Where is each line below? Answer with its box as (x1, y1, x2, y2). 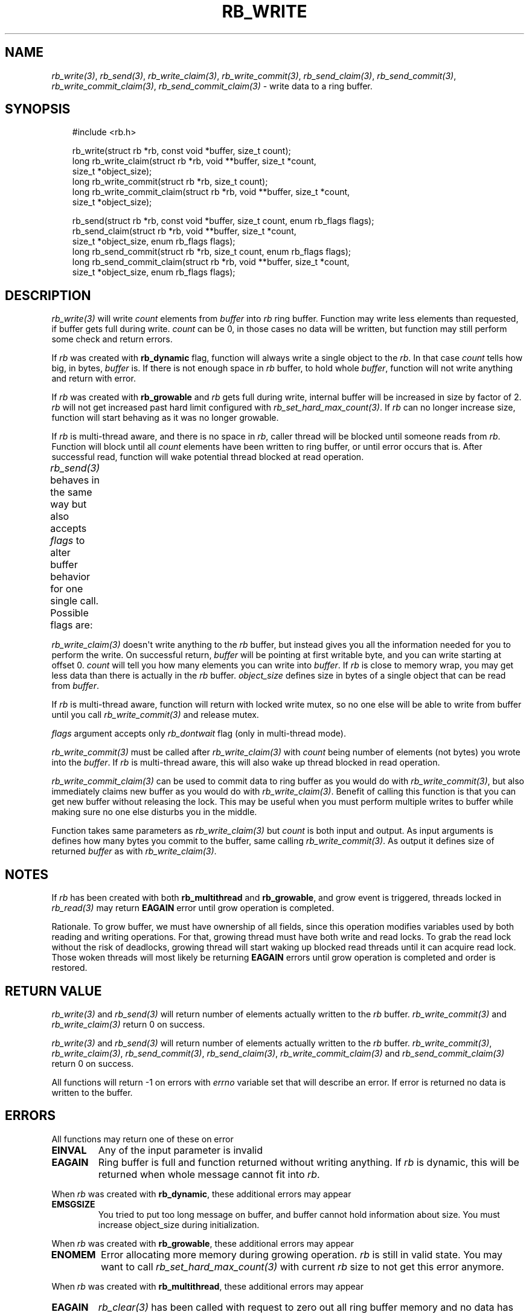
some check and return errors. (51, 334, 173, 345)
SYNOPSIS (5, 101, 71, 117)
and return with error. (51, 373, 136, 384)
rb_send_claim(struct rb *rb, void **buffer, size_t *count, (72, 226, 297, 237)
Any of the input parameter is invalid (98, 1144, 263, 1156)
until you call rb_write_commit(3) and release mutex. (51, 709, 259, 720)
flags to (50, 534, 85, 547)
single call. (50, 595, 99, 607)
